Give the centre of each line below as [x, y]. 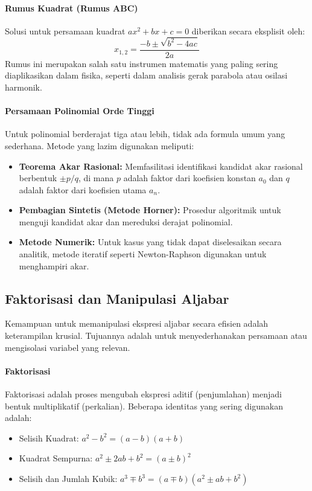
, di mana [96, 178]
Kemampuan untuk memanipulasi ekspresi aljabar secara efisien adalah [137, 323]
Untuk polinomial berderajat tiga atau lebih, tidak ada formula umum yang [145, 134]
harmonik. [24, 87]
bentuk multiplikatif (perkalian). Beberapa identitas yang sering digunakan [144, 406]
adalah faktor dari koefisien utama [83, 189]
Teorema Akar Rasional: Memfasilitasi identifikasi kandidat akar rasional [161, 166]
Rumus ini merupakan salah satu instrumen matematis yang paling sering [142, 63]
